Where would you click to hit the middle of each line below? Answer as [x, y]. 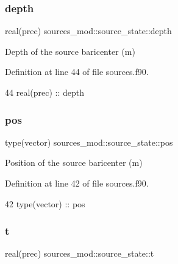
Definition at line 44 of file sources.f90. [77, 72]
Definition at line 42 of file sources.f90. [77, 183]
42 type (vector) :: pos [45, 203]
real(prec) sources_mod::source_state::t [80, 253]
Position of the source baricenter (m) [74, 162]
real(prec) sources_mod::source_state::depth [88, 31]
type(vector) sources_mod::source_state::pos [89, 142]
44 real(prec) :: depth [44, 92]
